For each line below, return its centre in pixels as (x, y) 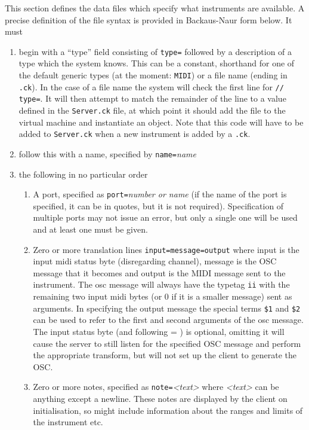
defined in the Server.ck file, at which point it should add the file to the (152, 110)
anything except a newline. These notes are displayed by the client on (160, 398)
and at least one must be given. (90, 229)
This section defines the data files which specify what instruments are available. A (155, 8)
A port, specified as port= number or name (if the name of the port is (160, 194)
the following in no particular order (83, 174)
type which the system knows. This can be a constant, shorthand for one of (157, 63)
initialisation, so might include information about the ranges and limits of (168, 410)
